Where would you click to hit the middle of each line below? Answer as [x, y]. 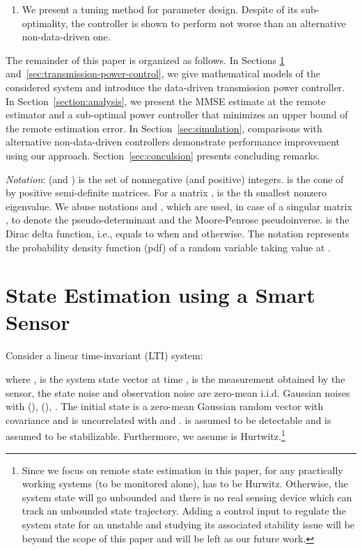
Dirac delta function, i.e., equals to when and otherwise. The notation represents [178, 233]
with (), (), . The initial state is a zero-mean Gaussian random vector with [165, 406]
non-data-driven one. [66, 37]
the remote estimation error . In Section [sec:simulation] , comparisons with [164, 128]
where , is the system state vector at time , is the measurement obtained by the [175, 379]
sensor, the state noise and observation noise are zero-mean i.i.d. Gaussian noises [178, 392]
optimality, [45, 23]
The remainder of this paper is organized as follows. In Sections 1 [145, 60]
